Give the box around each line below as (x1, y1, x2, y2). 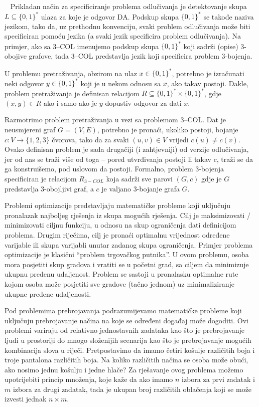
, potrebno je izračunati (172, 68, 244, 78)
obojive (5, 50, 27, 61)
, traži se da (216, 153, 253, 164)
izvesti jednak (5, 393, 47, 404)
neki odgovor (5, 78, 44, 88)
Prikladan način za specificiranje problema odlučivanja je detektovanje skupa (10, 1, 247, 11)
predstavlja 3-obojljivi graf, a (5, 183, 94, 193)
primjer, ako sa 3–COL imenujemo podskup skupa (5, 41, 159, 51)
